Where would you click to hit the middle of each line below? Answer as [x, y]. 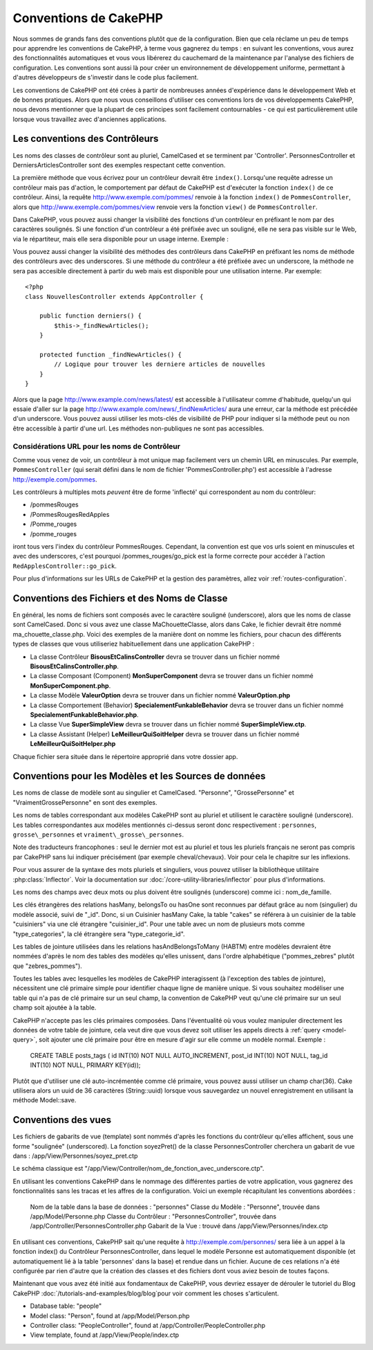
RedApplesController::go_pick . [65, 566]
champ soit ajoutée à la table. [55, 1007]
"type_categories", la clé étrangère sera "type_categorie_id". [99, 933]
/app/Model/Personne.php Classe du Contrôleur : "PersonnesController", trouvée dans [153, 1216]
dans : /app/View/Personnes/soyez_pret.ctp [75, 1156]
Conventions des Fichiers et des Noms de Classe [120, 598]
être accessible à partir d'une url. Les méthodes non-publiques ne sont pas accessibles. [138, 428]
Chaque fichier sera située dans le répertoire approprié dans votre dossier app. [125, 756]
